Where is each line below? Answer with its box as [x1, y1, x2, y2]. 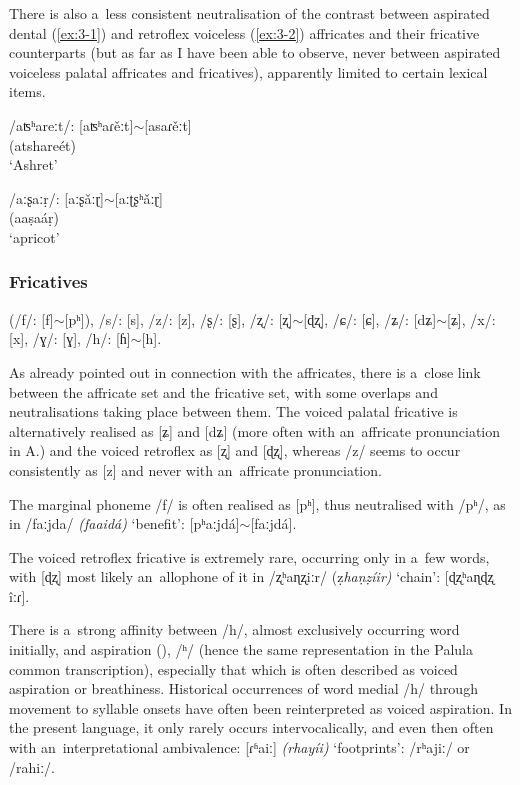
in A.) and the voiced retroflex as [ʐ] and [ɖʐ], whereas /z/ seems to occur [9, 440, 461, 461]
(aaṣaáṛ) [9, 207, 59, 228]
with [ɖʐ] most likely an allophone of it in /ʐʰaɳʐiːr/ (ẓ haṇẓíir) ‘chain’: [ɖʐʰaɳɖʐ [9, 566, 494, 587]
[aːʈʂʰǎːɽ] [114, 187, 163, 208]
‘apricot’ [9, 226, 60, 247]
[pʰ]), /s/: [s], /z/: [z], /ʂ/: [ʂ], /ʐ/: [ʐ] [64, 308, 293, 329]
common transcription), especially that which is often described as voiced [9, 658, 458, 679]
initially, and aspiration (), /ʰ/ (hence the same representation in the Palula [9, 639, 473, 660]
